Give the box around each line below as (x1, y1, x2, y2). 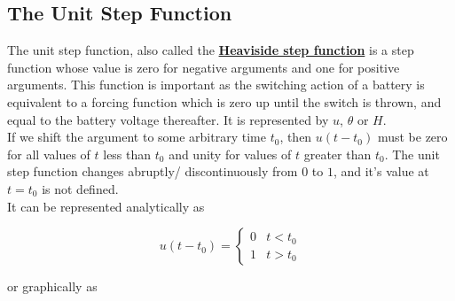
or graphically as (7, 277, 98, 296)
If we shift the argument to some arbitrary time (7, 127, 266, 146)
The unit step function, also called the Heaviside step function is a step (7, 41, 414, 59)
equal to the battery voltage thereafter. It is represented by (7, 110, 329, 128)
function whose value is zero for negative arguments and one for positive (7, 58, 400, 76)
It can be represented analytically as (7, 197, 205, 215)
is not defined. (42, 179, 119, 197)
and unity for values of (169, 144, 292, 163)
